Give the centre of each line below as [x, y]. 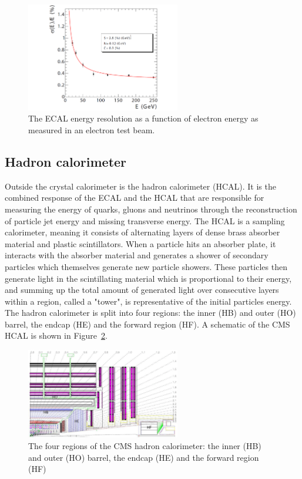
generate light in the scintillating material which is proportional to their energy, [148, 278]
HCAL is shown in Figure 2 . [56, 335]
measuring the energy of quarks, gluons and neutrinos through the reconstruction [151, 209]
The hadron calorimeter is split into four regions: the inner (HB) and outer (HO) [150, 313]
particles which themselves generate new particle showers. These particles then [146, 266]
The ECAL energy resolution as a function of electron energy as [143, 118]
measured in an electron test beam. [92, 129]
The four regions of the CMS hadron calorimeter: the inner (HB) [145, 445]
